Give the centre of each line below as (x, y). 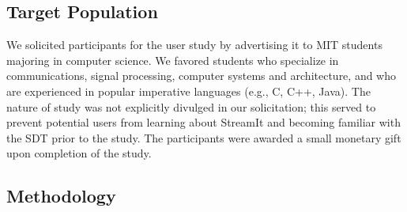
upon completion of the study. (79, 153)
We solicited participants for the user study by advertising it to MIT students (194, 45)
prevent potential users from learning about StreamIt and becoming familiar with (203, 122)
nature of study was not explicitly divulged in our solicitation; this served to (191, 106)
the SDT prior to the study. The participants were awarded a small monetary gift (204, 137)
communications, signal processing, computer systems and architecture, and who (202, 76)
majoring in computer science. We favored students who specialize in (173, 60)
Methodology (61, 196)
